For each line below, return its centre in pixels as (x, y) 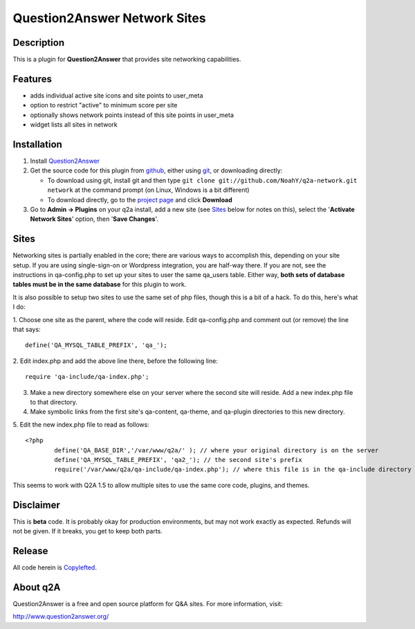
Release (30, 551)
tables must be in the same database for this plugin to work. (100, 285)
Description (39, 43)
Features (32, 79)
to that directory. (54, 402)
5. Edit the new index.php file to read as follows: (81, 424)
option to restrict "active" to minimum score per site (104, 105)
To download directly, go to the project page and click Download (140, 200)
